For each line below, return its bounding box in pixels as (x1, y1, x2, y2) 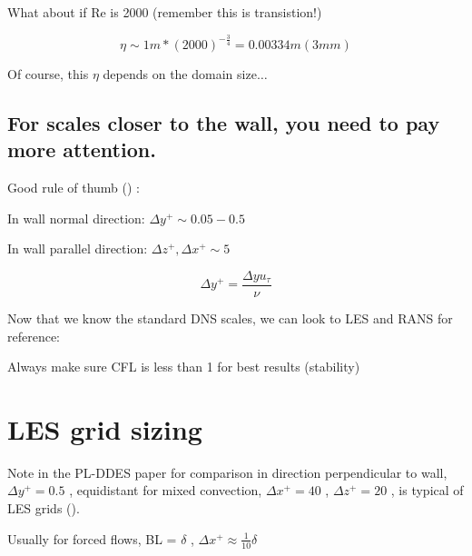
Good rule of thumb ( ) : (7, 178, 140, 197)
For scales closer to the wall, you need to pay (7, 108, 440, 136)
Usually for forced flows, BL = (7, 529, 177, 548)
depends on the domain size (103, 64, 257, 83)
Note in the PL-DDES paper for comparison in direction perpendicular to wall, (7, 462, 447, 482)
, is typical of (390, 481, 464, 500)
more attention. (7, 135, 156, 164)
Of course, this (7, 64, 89, 83)
